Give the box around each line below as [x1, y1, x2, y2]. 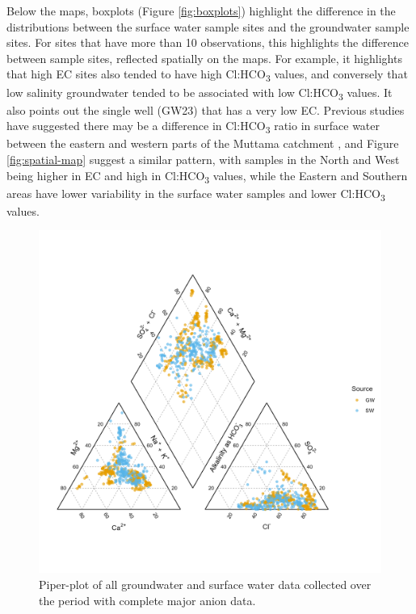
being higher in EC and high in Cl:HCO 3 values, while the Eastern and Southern [6, 166, 408, 186]
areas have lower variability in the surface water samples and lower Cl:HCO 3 [6, 184, 385, 204]
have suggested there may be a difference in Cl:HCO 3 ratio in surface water [6, 117, 380, 137]
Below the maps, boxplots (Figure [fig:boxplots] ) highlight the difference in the [6, 2, 396, 19]
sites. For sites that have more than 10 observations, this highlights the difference [6, 34, 409, 51]
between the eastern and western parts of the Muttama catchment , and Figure [6, 135, 399, 152]
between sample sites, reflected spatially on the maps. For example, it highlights [6, 49, 402, 66]
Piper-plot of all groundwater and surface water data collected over [39, 575, 372, 592]
